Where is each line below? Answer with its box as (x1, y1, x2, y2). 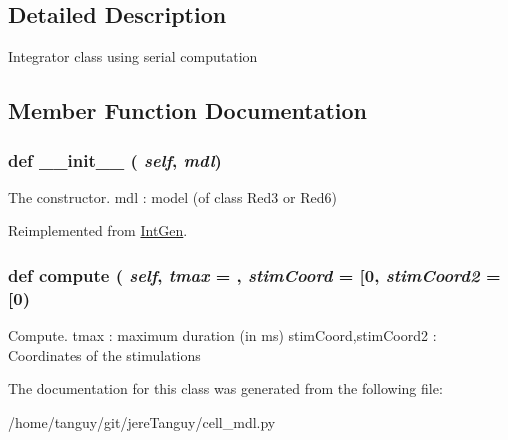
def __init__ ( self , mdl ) (8, 147, 222, 172)
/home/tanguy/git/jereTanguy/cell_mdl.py (8, 411, 276, 432)
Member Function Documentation (8, 95, 368, 126)
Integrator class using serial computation (8, 46, 258, 67)
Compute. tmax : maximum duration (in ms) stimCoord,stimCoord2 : (8, 325, 437, 346)
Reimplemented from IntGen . (8, 220, 188, 241)
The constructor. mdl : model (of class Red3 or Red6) (8, 186, 337, 207)
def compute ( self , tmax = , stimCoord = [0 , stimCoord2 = (8, 262, 501, 287)
